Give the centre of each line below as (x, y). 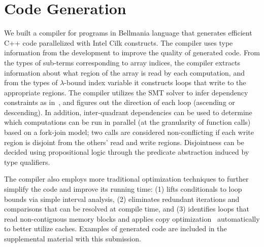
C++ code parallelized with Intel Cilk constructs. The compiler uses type (119, 42)
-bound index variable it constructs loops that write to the (155, 82)
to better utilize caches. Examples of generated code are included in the (115, 228)
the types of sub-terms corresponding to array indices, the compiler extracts (122, 62)
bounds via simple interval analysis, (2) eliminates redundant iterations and (122, 199)
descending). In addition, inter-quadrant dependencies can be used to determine (128, 112)
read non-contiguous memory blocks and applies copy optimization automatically (132, 218)
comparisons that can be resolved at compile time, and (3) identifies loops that (127, 209)
